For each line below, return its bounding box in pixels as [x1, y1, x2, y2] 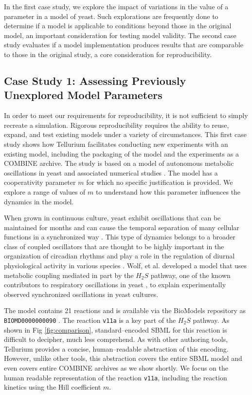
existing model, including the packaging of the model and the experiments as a [4, 148, 239, 158]
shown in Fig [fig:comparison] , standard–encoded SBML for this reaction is [4, 324, 227, 335]
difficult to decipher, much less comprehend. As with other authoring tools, [4, 334, 228, 344]
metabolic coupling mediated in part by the [4, 270, 134, 280]
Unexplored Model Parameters [4, 87, 162, 102]
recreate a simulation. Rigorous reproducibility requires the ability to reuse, [4, 119, 229, 130]
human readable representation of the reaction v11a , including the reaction [4, 372, 227, 382]
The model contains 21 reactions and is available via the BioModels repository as [4, 305, 246, 316]
